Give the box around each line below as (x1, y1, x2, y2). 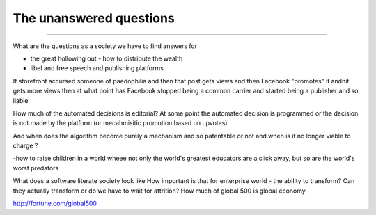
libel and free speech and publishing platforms (30, 64, 164, 72)
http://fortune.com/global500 (13, 199, 97, 208)
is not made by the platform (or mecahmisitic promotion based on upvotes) (13, 119, 228, 127)
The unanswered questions (13, 10, 175, 26)
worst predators (13, 164, 59, 172)
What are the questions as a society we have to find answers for (13, 42, 198, 50)
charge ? (13, 141, 38, 150)
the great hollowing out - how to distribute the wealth (30, 54, 183, 63)
